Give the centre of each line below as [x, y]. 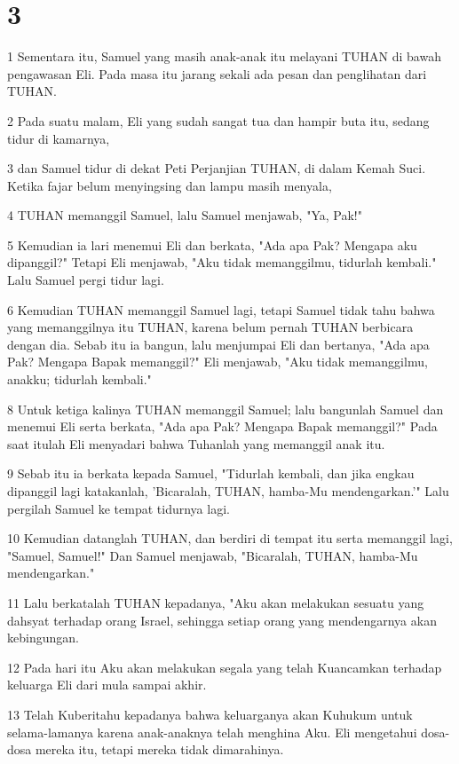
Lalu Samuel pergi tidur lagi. [86, 280]
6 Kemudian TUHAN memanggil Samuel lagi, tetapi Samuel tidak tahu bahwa [221, 309]
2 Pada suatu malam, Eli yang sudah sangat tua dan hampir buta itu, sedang [218, 120]
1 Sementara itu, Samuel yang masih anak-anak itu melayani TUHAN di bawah [224, 56]
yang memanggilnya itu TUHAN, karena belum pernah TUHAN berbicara [210, 327]
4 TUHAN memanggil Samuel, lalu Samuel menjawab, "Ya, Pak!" [185, 215]
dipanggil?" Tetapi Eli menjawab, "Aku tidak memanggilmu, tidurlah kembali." [222, 262]
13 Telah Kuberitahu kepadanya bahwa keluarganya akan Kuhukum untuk [210, 714]
